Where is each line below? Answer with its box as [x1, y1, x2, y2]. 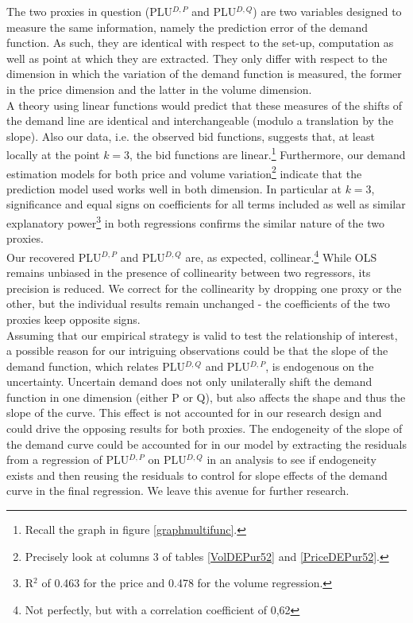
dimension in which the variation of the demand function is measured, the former [6, 65, 402, 82]
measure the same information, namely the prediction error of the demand [6, 18, 368, 35]
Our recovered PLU [6, 248, 102, 265]
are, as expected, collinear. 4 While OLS [185, 246, 377, 265]
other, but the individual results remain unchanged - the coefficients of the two [6, 295, 390, 312]
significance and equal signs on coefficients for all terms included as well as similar [6, 196, 406, 212]
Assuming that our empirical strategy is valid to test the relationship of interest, [6, 326, 398, 343]
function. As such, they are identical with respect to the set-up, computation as [6, 34, 394, 51]
